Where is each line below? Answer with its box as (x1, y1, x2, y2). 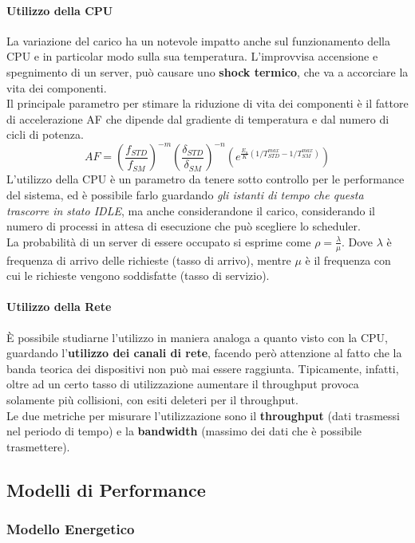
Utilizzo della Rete (6, 298, 112, 315)
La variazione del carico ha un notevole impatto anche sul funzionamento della (6, 32, 391, 49)
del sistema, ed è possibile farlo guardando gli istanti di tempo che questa (6, 187, 364, 203)
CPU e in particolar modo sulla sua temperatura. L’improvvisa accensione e (6, 48, 378, 65)
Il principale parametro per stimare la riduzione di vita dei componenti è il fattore (6, 95, 409, 112)
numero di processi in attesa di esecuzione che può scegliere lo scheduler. (6, 218, 361, 234)
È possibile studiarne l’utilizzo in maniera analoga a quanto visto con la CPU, (6, 329, 388, 345)
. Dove (341, 233, 373, 250)
